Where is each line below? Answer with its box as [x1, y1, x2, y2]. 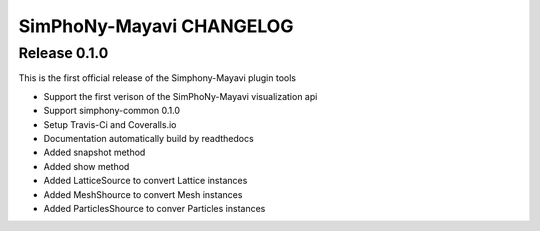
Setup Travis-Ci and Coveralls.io [43, 118, 177, 130]
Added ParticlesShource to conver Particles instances [43, 202, 266, 214]
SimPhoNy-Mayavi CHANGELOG [18, 15, 294, 37]
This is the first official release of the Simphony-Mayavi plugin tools [18, 72, 297, 84]
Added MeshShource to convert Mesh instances [43, 188, 243, 200]
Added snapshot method [43, 146, 146, 159]
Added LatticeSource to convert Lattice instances [43, 175, 248, 187]
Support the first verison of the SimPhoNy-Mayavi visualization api [43, 90, 318, 102]
